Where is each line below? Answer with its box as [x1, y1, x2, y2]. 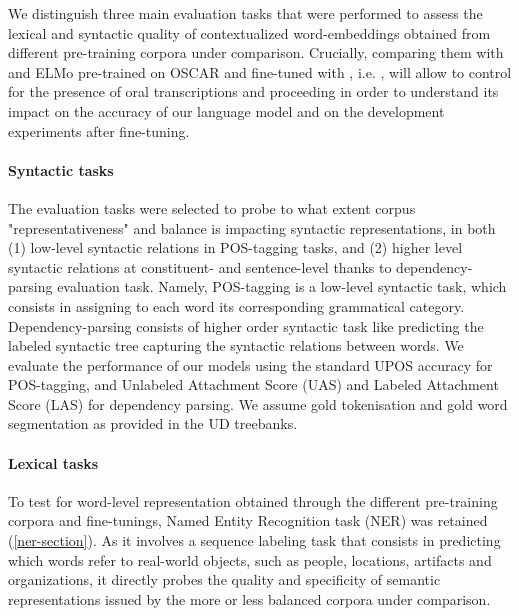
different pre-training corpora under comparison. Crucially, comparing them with [8, 42, 504, 63]
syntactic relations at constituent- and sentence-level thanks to [8, 256, 392, 277]
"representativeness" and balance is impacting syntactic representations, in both [8, 217, 496, 238]
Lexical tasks [8, 452, 99, 473]
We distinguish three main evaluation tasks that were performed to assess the [8, 3, 483, 23]
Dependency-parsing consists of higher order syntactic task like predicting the [8, 315, 484, 336]
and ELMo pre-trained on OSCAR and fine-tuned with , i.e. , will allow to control [8, 61, 512, 82]
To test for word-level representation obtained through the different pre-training [8, 490, 498, 511]
